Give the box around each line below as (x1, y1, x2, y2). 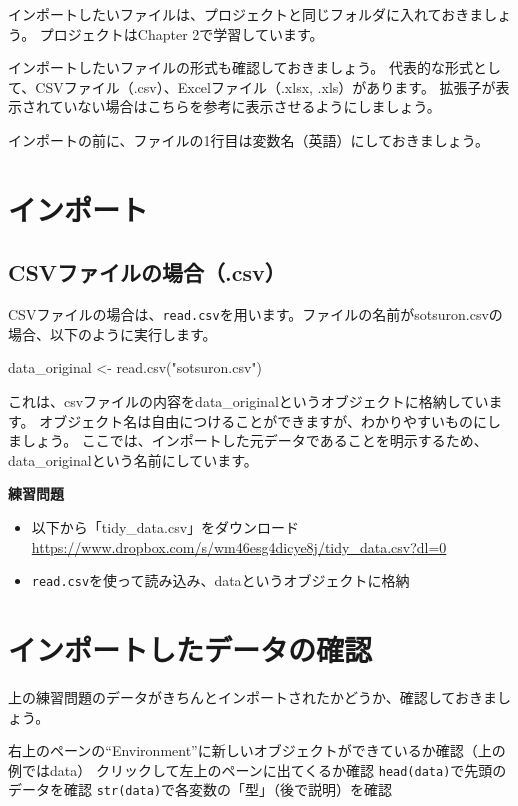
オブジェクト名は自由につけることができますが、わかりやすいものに (39, 410, 487, 431)
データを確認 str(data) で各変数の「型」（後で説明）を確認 (8, 779, 393, 800)
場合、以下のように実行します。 (8, 323, 217, 344)
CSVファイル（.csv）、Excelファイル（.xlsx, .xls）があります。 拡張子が (35, 76, 496, 97)
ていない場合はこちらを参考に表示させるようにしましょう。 (49, 96, 441, 117)
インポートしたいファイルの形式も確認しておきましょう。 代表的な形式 (8, 57, 473, 78)
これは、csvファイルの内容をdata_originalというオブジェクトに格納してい (8, 390, 489, 411)
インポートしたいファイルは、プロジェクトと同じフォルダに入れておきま (8, 4, 484, 24)
